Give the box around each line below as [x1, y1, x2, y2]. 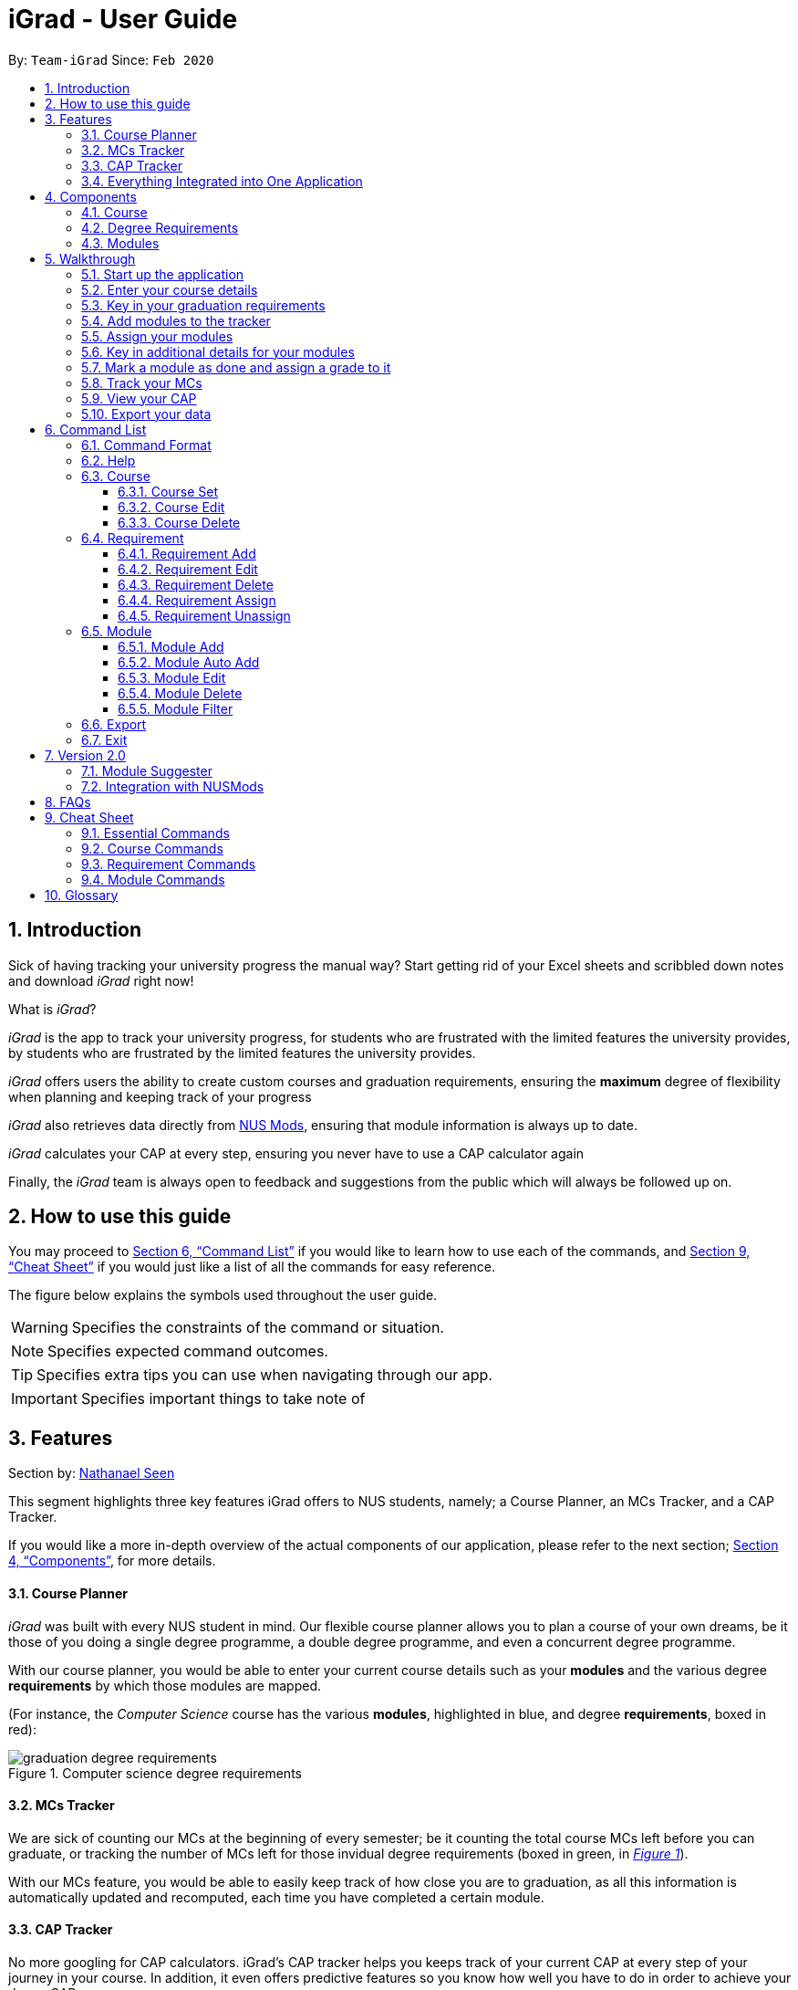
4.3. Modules [81, 235, 160, 251]
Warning [11, 1318, 68, 1337]
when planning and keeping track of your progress [8, 1088, 312, 1105]
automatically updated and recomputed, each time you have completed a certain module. [8, 1889, 544, 1905]
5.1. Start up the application [81, 266, 244, 282]
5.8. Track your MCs [81, 374, 202, 391]
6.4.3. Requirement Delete [118, 576, 274, 592]
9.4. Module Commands [81, 871, 225, 887]
